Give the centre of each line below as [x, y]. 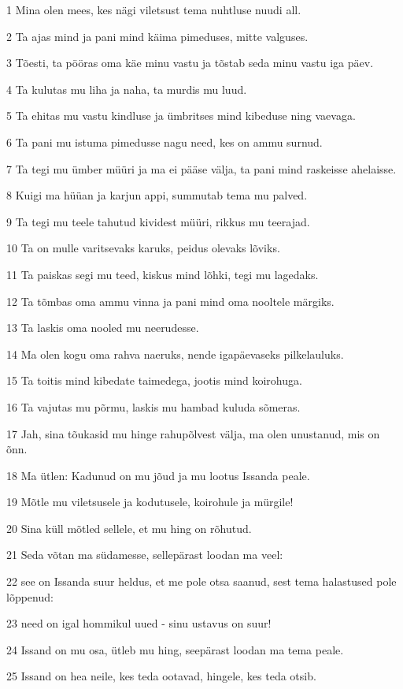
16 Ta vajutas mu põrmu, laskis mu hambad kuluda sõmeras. [153, 406]
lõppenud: [30, 596]
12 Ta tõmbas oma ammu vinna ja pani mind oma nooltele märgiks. [170, 301]
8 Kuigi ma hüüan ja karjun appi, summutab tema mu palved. [157, 195]
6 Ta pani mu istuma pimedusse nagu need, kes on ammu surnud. [165, 142]
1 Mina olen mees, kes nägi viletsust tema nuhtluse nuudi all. [154, 9]
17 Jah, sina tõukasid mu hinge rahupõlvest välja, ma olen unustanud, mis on [193, 433]
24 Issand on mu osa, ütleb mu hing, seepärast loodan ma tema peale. [175, 649]
